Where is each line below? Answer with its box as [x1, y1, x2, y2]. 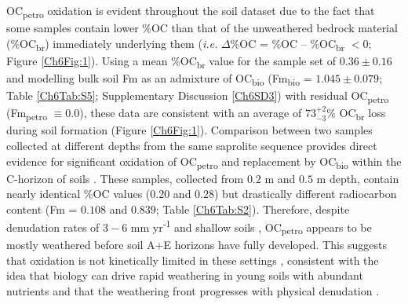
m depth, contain [316, 170, 399, 186]
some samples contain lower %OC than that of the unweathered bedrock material [6, 20, 398, 36]
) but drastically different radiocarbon [214, 185, 397, 202]
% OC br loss [326, 104, 386, 123]
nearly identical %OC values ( [6, 185, 151, 202]
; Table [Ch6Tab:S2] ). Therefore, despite [155, 200, 350, 217]
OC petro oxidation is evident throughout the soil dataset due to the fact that [6, 2, 375, 20]
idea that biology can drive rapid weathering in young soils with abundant [6, 267, 363, 284]
